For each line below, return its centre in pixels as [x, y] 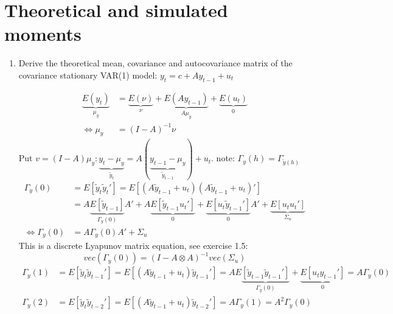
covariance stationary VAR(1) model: [88, 75]
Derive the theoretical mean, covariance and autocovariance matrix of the [155, 63]
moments [43, 34]
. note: [223, 158]
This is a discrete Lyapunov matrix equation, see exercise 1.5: [133, 246]
